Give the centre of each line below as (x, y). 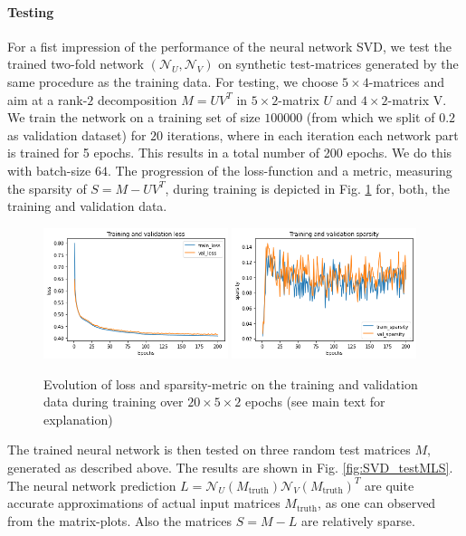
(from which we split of (371, 117)
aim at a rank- (48, 99)
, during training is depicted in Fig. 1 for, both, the (307, 188)
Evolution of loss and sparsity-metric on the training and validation (231, 383)
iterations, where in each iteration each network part (313, 134)
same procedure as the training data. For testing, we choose (173, 81)
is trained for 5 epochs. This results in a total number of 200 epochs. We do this (230, 153)
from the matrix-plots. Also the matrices (120, 520)
